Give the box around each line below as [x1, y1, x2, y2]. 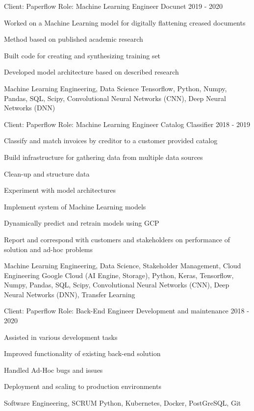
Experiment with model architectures [4, 185, 116, 195]
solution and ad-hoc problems [4, 244, 93, 254]
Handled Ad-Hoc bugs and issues [4, 364, 103, 375]
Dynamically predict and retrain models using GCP [4, 218, 159, 228]
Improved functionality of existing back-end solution [4, 348, 161, 359]
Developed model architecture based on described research [4, 67, 179, 77]
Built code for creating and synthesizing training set [4, 50, 161, 60]
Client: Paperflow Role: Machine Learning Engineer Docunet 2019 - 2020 [4, 1, 223, 11]
